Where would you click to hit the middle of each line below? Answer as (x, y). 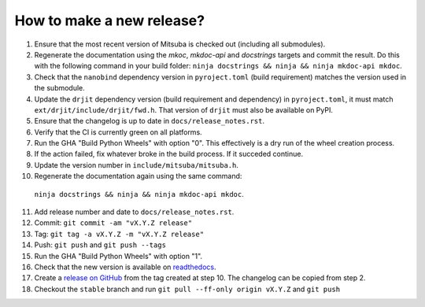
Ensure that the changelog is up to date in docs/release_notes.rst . (150, 121)
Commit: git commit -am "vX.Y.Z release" (113, 223)
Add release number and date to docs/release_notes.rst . (134, 212)
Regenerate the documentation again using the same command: (138, 176)
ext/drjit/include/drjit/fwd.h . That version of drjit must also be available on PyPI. (184, 109)
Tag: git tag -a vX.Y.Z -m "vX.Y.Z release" (119, 234)
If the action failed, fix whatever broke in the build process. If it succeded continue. (168, 154)
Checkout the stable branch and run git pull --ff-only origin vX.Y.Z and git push (187, 289)
